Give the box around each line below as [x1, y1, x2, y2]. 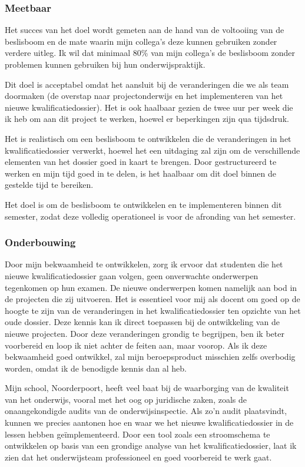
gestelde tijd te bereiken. [5, 178, 94, 191]
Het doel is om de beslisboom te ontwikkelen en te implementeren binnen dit [5, 198, 282, 210]
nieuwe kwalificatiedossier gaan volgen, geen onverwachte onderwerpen [5, 269, 258, 281]
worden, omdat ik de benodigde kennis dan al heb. [5, 362, 187, 374]
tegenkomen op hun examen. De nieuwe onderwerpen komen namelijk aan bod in [5, 281, 297, 293]
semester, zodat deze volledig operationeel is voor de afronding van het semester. [5, 210, 296, 222]
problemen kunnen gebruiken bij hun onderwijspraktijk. [5, 58, 205, 70]
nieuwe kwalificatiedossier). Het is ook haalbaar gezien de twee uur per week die [5, 101, 293, 113]
